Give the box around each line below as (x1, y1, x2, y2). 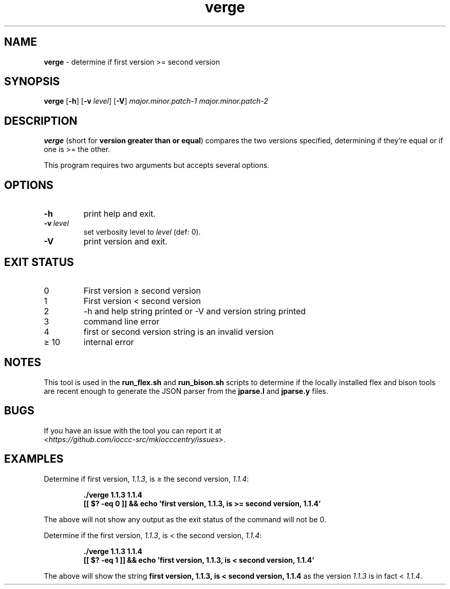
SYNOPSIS (4, 75, 60, 88)
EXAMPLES (4, 452, 64, 466)
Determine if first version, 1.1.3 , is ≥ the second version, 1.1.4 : (44, 474, 249, 483)
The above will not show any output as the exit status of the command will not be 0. (44, 515, 326, 524)
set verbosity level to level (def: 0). (83, 227, 201, 237)
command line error (83, 316, 160, 327)
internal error (83, 336, 134, 347)
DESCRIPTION (4, 114, 78, 127)
